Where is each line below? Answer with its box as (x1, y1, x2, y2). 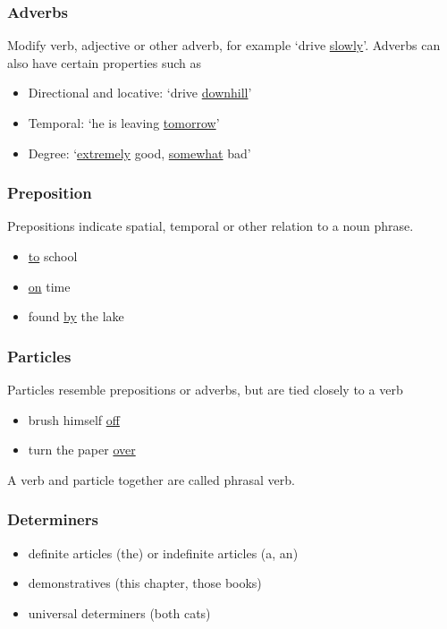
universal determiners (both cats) (28, 603, 211, 622)
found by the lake (28, 307, 124, 326)
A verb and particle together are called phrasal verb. (7, 470, 295, 489)
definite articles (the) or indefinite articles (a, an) (28, 543, 299, 562)
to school (28, 247, 78, 265)
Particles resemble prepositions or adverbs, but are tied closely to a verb (7, 380, 403, 398)
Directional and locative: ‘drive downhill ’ (28, 83, 252, 102)
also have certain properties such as (7, 53, 202, 72)
